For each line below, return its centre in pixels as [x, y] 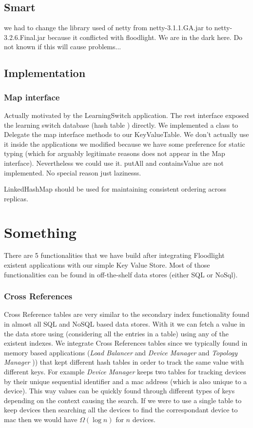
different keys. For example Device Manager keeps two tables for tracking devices [125, 372]
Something [40, 232]
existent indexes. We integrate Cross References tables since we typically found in [126, 343]
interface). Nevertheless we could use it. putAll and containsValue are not [114, 163]
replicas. [16, 198]
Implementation [45, 73]
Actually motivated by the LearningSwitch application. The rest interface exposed [126, 115]
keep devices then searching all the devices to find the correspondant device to [121, 410]
